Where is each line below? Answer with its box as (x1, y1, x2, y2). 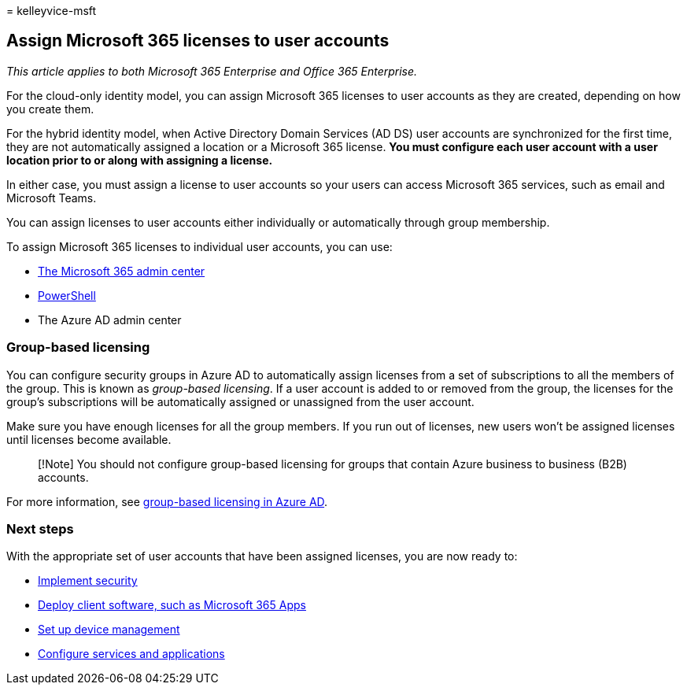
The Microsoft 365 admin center (38, 264, 205, 278)
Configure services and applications (38, 647, 225, 661)
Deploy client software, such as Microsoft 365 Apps (38, 598, 306, 612)
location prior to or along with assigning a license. (6, 153, 273, 167)
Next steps (6, 520, 74, 537)
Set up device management (38, 623, 180, 637)
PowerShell (38, 288, 96, 302)
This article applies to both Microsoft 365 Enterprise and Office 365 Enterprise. (6, 64, 418, 78)
